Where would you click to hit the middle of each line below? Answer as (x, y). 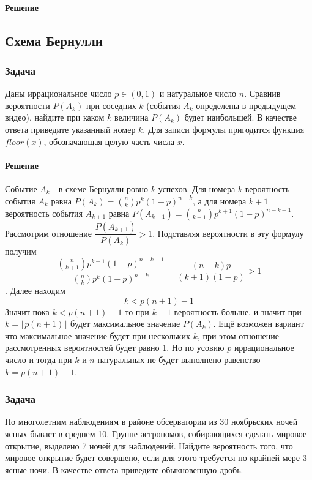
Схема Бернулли (54, 40)
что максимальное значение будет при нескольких (98, 335)
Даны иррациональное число (58, 93)
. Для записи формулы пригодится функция (224, 129)
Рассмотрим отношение (49, 233)
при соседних (111, 105)
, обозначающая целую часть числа (109, 141)
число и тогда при (39, 360)
